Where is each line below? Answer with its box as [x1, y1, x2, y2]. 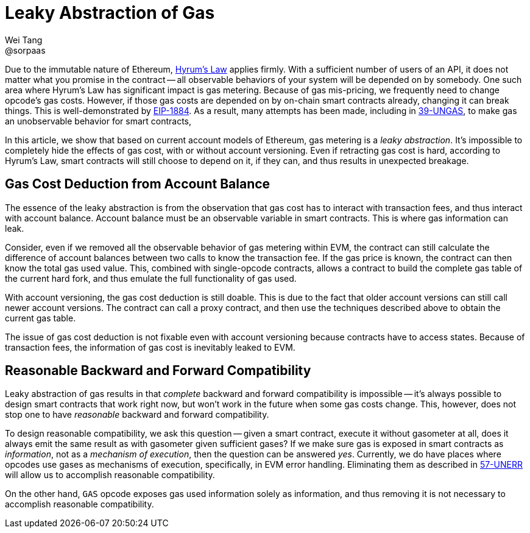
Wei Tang [5, 34, 43, 45]
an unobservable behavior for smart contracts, [5, 115, 192, 126]
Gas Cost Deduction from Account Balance [5, 176, 270, 192]
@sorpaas [5, 45, 46, 55]
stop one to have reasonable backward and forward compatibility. [5, 409, 269, 420]
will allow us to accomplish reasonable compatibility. [5, 470, 215, 481]
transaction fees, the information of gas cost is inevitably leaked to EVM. [5, 342, 295, 352]
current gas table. [5, 312, 76, 323]
